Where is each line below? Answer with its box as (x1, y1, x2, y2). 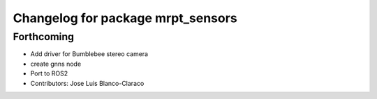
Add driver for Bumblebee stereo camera (30, 50, 149, 58)
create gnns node (30, 60, 82, 68)
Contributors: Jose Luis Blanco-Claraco (30, 79, 145, 87)
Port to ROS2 (30, 69, 68, 78)
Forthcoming (13, 30, 75, 43)
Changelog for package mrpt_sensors (13, 10, 237, 26)
